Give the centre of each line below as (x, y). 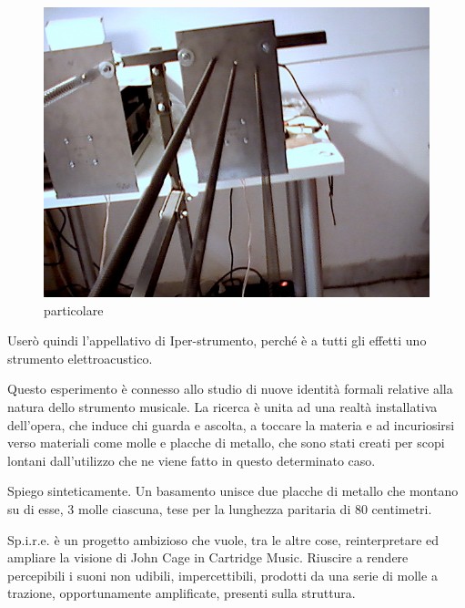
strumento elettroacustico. (80, 358)
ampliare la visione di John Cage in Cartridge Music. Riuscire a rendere (208, 557)
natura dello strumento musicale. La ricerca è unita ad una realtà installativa (222, 406)
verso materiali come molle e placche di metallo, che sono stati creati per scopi (226, 443)
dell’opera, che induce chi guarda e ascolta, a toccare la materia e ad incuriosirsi (231, 424)
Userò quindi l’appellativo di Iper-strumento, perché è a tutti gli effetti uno (217, 340)
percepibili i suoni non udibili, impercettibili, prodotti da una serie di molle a (222, 575)
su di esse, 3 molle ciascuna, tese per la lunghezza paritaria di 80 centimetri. (220, 508)
